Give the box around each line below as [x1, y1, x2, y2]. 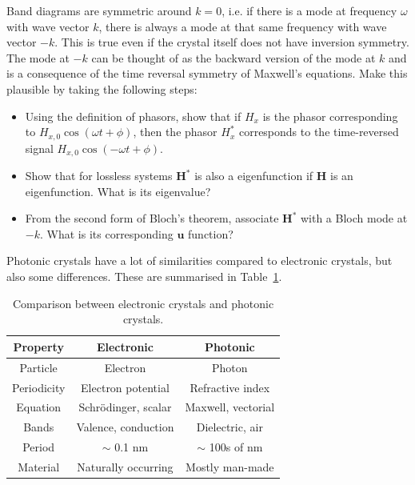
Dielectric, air [196, 419, 263, 435]
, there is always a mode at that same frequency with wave [98, 18, 387, 34]
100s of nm [209, 439, 263, 455]
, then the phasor [133, 123, 217, 140]
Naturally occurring [77, 458, 174, 475]
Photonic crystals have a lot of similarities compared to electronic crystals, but [6, 252, 393, 269]
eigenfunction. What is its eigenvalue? [25, 182, 211, 199]
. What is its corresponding [40, 225, 174, 242]
